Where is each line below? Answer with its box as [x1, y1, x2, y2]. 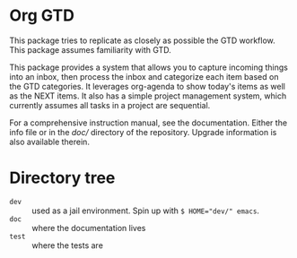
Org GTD [9, 5, 74, 26]
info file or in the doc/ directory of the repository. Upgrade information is [9, 126, 277, 137]
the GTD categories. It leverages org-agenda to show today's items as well [9, 81, 285, 91]
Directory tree [9, 168, 116, 188]
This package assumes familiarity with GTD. [9, 44, 172, 55]
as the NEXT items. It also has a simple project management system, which [9, 90, 287, 101]
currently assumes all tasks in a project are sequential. [9, 99, 211, 110]
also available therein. [9, 136, 90, 147]
